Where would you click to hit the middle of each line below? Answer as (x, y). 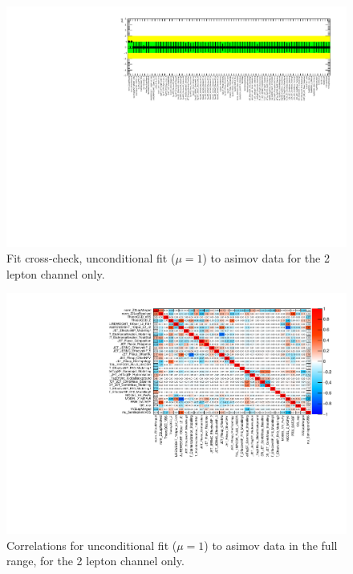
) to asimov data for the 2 (266, 258)
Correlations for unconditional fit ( (92, 545)
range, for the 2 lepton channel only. (95, 561)
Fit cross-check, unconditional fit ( (91, 258)
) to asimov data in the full (271, 545)
